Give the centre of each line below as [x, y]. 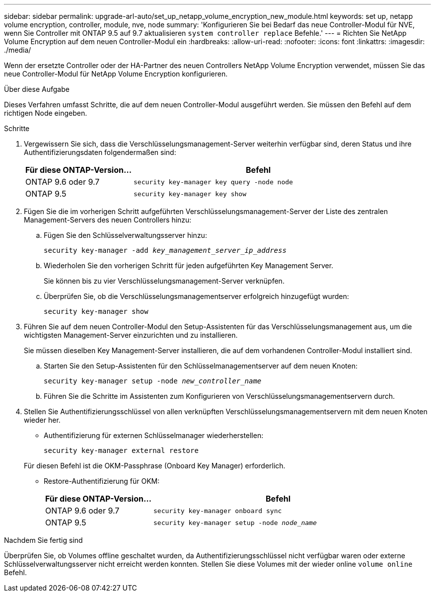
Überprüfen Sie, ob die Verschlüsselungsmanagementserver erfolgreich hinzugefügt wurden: [196, 296]
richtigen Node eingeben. [46, 113]
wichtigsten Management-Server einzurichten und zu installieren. [131, 335]
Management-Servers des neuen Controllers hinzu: [108, 220]
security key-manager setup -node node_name [235, 522]
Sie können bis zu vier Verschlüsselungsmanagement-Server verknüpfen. [164, 281]
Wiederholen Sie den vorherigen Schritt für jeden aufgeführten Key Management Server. [189, 265]
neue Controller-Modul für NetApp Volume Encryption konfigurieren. [116, 74]
